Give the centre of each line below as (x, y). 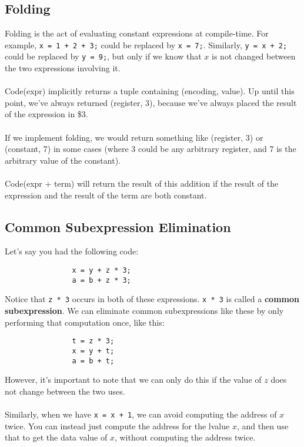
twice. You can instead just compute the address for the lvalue (117, 426)
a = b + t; (93, 361)
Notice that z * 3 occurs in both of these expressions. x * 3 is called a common (152, 299)
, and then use (263, 426)
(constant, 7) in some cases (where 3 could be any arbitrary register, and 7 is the (151, 149)
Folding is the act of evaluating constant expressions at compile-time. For (137, 33)
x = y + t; (93, 351)
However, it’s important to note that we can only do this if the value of (133, 380)
